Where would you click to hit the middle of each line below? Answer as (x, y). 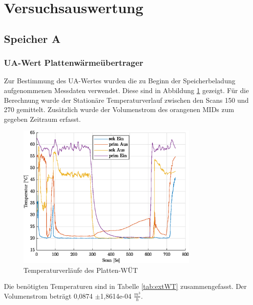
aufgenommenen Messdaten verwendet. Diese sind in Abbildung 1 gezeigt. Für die (126, 90)
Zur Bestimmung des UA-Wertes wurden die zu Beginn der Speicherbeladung (120, 81)
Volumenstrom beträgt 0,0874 (48, 295)
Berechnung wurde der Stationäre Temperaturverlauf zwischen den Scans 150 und (126, 100)
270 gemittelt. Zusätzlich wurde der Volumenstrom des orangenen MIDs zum (119, 109)
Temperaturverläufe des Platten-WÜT (81, 270)
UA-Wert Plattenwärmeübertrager (74, 63)
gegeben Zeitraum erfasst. (42, 119)
